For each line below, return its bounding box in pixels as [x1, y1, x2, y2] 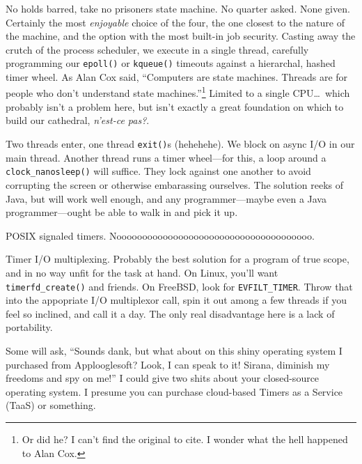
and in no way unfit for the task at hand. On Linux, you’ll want [6, 265, 278, 279]
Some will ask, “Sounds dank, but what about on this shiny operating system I [6, 343, 343, 357]
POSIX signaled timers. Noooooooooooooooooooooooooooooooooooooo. [6, 228, 315, 242]
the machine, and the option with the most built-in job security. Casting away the [6, 29, 356, 43]
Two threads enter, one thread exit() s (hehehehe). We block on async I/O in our [6, 137, 355, 151]
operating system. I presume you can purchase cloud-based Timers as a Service [6, 384, 343, 399]
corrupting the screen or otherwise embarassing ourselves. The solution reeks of [6, 177, 344, 192]
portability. [6, 320, 53, 334]
